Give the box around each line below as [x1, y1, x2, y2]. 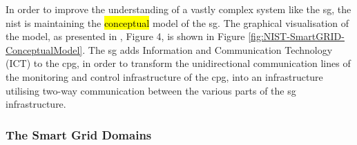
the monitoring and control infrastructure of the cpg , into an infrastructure [6, 69, 323, 84]
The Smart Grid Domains [6, 126, 152, 143]
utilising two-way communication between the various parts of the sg [6, 83, 296, 97]
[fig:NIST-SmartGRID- [248, 29, 345, 43]
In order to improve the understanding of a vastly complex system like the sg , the [6, 2, 351, 16]
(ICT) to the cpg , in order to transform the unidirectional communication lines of [6, 56, 351, 70]
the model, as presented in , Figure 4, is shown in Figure [6, 29, 245, 43]
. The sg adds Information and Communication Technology [82, 42, 333, 57]
